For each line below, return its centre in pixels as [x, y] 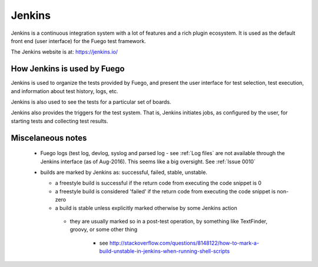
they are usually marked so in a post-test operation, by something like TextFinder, [169, 221]
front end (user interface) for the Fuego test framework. [79, 41]
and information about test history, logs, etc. [64, 91]
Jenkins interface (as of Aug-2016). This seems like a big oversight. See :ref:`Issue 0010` [148, 161]
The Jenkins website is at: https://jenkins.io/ [64, 52]
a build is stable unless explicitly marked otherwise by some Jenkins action [146, 208]
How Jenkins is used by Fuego [68, 69]
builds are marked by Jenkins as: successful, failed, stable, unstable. [124, 172]
